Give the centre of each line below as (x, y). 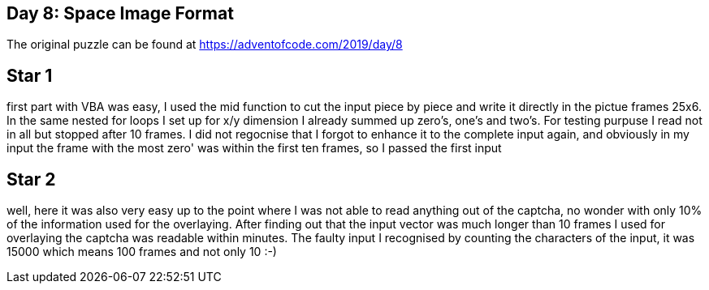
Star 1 (30, 75)
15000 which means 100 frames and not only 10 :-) (142, 252)
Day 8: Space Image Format (120, 13)
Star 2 (31, 179)
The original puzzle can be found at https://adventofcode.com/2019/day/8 (205, 45)
